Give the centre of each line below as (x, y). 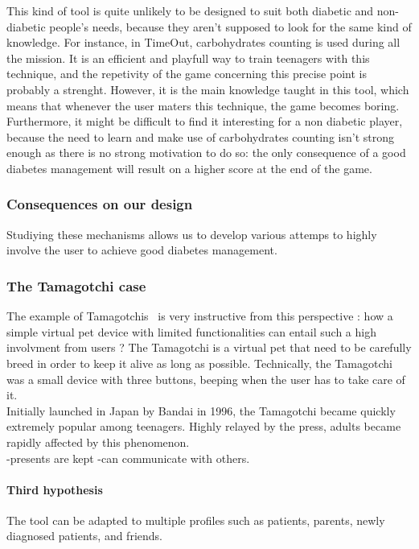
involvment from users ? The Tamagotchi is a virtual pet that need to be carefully (209, 347)
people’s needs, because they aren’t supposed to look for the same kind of (230, 26)
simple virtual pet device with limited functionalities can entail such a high (191, 331)
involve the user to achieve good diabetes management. (142, 250)
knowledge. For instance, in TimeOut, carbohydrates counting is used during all (203, 42)
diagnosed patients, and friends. (84, 536)
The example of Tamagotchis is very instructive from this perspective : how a (200, 316)
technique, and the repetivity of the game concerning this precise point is (187, 74)
